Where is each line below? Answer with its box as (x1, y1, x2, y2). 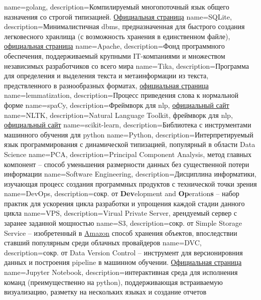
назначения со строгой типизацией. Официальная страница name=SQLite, (4, 11, 232, 22)
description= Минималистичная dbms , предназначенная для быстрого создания (4, 21, 245, 32)
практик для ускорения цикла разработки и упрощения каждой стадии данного (4, 198, 245, 208)
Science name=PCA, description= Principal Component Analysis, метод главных (4, 148, 251, 159)
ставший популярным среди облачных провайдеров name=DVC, (4, 237, 202, 248)
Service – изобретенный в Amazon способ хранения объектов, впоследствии (4, 227, 237, 238)
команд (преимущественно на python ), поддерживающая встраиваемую (4, 276, 223, 287)
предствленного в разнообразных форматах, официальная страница (4, 80, 209, 90)
